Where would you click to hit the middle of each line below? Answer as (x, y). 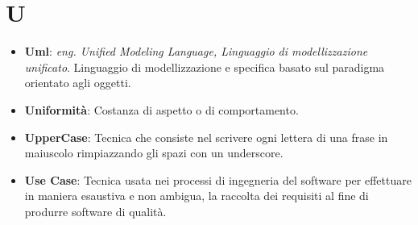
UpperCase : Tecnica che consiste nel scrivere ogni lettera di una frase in (206, 137)
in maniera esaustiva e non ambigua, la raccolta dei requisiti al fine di (197, 196)
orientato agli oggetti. (78, 83)
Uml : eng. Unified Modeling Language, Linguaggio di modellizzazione (196, 51)
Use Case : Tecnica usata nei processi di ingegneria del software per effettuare (218, 179)
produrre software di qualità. (95, 211)
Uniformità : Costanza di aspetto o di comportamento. (161, 109)
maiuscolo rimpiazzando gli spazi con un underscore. (154, 153)
